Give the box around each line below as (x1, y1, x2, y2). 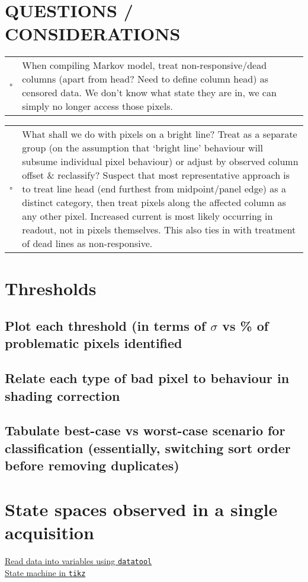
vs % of (222, 317, 269, 335)
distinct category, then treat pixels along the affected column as (22, 195, 286, 210)
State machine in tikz (5, 566, 86, 578)
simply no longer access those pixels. (22, 99, 173, 113)
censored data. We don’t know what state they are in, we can (22, 86, 277, 100)
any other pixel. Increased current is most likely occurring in (22, 209, 273, 223)
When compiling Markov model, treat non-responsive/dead (22, 58, 267, 72)
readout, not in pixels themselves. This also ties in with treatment (22, 223, 296, 237)
